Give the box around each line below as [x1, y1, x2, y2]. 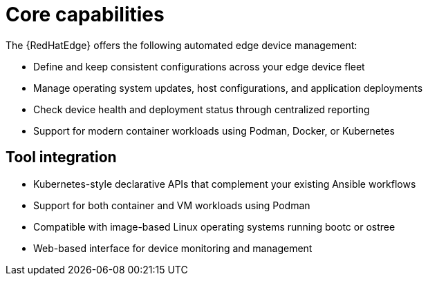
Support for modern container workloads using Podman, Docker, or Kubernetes [33, 124, 395, 137]
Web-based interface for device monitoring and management [33, 242, 313, 254]
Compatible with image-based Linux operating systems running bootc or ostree [33, 220, 396, 233]
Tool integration [6, 148, 117, 166]
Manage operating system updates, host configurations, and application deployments [33, 81, 423, 94]
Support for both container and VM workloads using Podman [33, 199, 310, 211]
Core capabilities [6, 3, 165, 26]
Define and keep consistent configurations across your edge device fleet [33, 60, 365, 72]
